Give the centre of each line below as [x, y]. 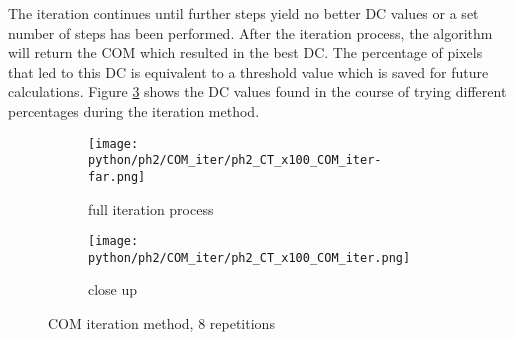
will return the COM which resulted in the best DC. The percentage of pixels [245, 52]
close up [113, 289]
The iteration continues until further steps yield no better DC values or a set [243, 13]
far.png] [117, 176]
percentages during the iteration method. [134, 110]
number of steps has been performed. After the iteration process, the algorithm [250, 32]
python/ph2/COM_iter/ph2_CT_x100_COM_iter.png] [249, 257]
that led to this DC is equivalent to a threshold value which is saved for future [248, 71]
